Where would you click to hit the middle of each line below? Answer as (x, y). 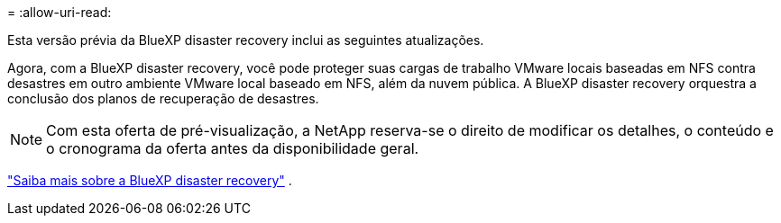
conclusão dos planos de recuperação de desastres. (163, 98)
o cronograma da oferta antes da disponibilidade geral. (233, 148)
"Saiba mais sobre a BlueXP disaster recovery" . (150, 180)
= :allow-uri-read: (60, 12)
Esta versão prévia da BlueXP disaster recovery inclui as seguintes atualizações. (246, 40)
